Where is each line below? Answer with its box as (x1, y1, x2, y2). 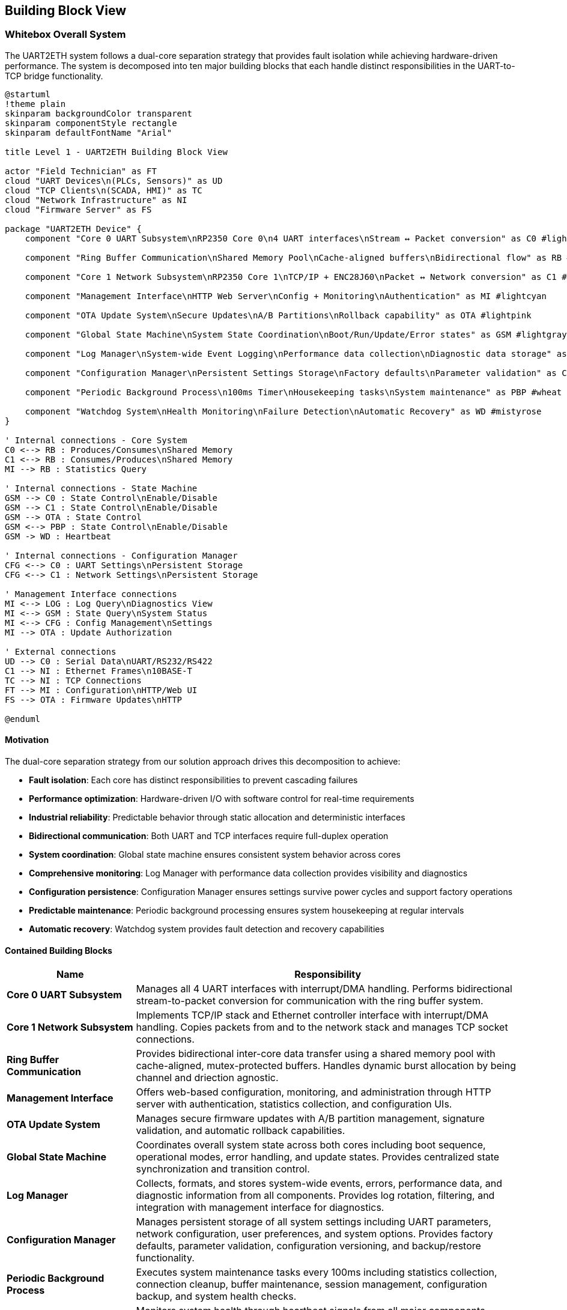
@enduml (5, 714, 41, 724)
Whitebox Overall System (5, 28, 126, 41)
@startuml (5, 89, 50, 99)
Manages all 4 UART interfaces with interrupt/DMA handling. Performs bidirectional (136, 983, 512, 995)
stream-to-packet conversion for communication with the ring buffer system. (136, 995, 484, 1007)
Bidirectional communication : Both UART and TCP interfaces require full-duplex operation (29, 831, 389, 841)
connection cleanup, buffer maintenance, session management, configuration (136, 1278, 487, 1291)
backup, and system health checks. (136, 1290, 297, 1303)
